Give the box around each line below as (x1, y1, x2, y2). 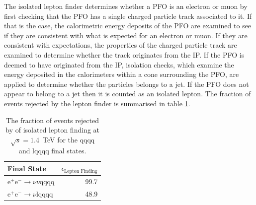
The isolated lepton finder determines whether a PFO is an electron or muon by (4, 1, 248, 11)
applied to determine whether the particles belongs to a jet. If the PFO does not (4, 78, 249, 89)
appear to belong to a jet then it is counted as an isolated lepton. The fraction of (4, 88, 251, 99)
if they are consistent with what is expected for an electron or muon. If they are (4, 30, 248, 40)
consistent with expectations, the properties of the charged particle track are (4, 40, 237, 50)
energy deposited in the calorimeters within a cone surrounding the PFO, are (4, 69, 239, 79)
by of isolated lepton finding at (5, 125, 100, 135)
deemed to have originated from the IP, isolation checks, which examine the (4, 59, 234, 69)
